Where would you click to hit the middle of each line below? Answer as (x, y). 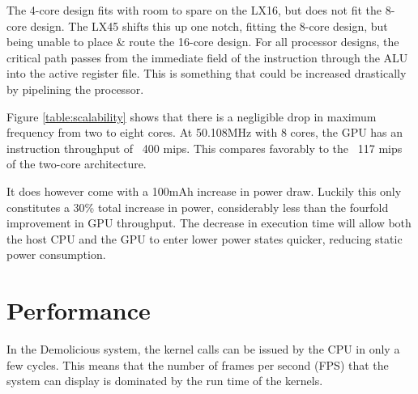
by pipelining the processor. (75, 89)
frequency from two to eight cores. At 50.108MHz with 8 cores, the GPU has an (205, 132)
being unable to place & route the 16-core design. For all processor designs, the (203, 42)
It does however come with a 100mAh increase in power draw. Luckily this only (204, 191)
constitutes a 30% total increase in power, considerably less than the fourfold (198, 207)
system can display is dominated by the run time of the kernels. (165, 381)
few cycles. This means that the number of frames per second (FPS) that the (198, 364)
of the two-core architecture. (77, 164)
